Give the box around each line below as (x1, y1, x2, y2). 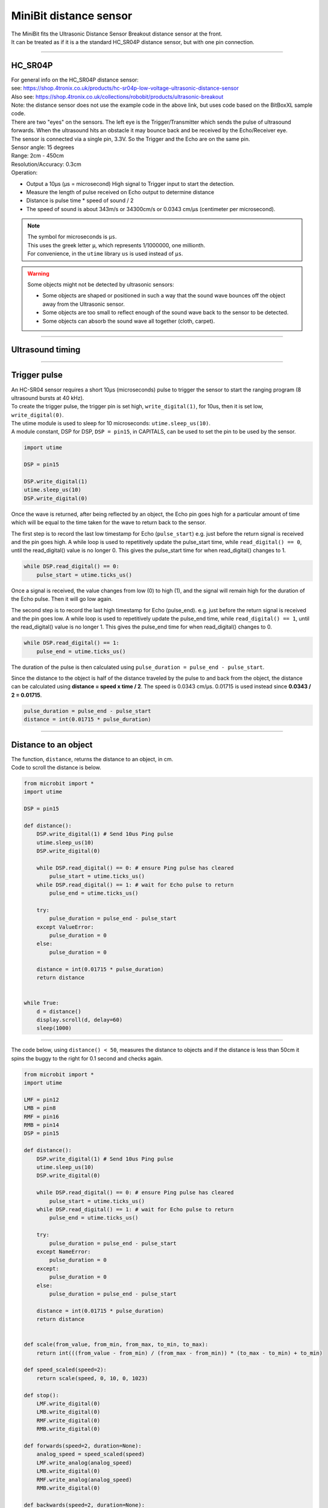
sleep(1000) (36, 1025, 72, 1031)
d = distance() (36, 1008, 81, 1015)
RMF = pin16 (24, 1113, 60, 1120)
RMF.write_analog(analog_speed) (36, 1476, 133, 1483)
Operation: (11, 169, 38, 176)
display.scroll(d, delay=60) (36, 1016, 123, 1023)
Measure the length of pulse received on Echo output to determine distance (26, 188, 215, 195)
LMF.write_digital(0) (36, 1400, 101, 1407)
